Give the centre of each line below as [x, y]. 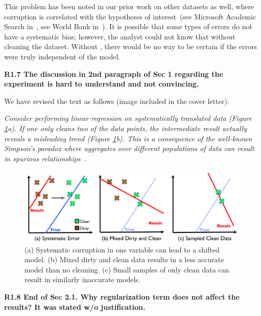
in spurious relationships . [45, 158]
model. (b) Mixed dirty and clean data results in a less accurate [124, 259]
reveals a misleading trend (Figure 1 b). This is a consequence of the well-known [128, 138]
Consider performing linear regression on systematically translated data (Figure [128, 118]
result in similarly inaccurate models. [82, 279]
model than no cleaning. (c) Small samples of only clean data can [127, 269]
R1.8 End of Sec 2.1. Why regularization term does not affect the [122, 296]
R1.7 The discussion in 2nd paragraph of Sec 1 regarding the [114, 73]
